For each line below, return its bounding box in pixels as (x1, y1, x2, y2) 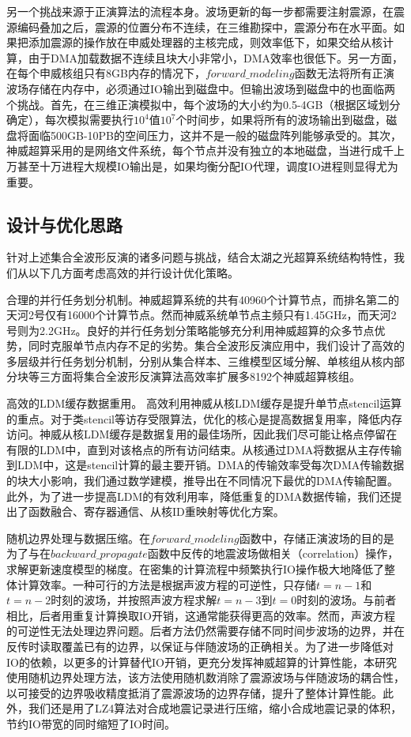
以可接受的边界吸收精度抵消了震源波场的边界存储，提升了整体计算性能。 (6, 684, 383, 701)
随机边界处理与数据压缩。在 (6, 529, 150, 546)
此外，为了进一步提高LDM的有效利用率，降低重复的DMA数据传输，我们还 (6, 487, 391, 504)
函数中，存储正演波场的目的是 (239, 529, 394, 546)
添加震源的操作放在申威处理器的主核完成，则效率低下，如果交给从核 (28, 34, 383, 51)
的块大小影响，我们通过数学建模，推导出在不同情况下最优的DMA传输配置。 (6, 472, 399, 489)
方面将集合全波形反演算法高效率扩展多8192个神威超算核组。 (50, 368, 360, 385)
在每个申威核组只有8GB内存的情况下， (6, 65, 205, 81)
